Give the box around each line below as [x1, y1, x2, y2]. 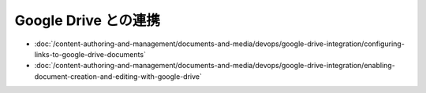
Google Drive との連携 [14, 12, 161, 29]
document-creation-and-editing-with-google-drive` [34, 71, 203, 81]
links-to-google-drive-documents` [34, 49, 146, 59]
